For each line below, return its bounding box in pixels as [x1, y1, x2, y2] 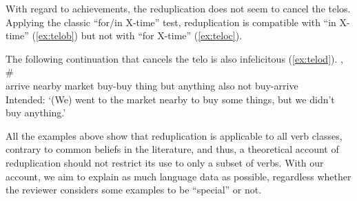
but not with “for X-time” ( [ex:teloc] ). [81, 28, 243, 43]
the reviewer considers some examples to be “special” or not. [6, 182, 262, 197]
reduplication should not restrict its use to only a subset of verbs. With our [6, 155, 324, 169]
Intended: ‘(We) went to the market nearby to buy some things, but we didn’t [6, 92, 335, 106]
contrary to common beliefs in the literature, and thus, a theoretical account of [6, 142, 339, 156]
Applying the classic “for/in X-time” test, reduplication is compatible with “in [6, 14, 336, 29]
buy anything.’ [6, 105, 66, 120]
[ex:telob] [35, 28, 74, 43]
